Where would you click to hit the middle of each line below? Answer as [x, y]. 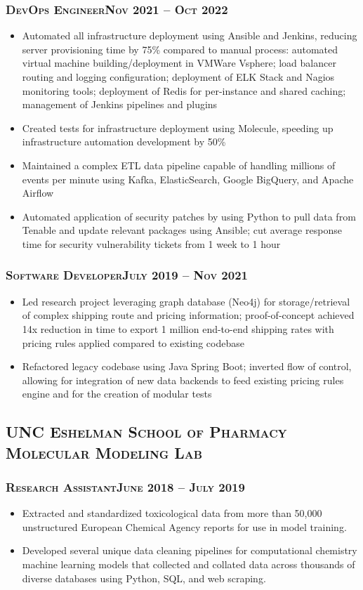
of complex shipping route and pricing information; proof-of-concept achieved [188, 315]
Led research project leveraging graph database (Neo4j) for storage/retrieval [186, 301]
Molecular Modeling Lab [104, 452]
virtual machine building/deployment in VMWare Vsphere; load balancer [179, 63]
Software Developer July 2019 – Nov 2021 [127, 275]
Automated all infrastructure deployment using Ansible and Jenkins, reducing [190, 35]
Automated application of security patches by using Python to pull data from [189, 216]
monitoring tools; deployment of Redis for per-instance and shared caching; [184, 90]
